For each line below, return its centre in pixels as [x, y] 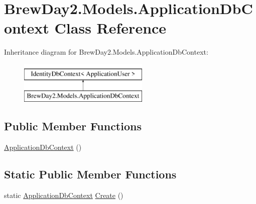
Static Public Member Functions [90, 174]
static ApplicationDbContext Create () [64, 195]
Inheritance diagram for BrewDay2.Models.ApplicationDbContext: [106, 52]
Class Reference [110, 28]
